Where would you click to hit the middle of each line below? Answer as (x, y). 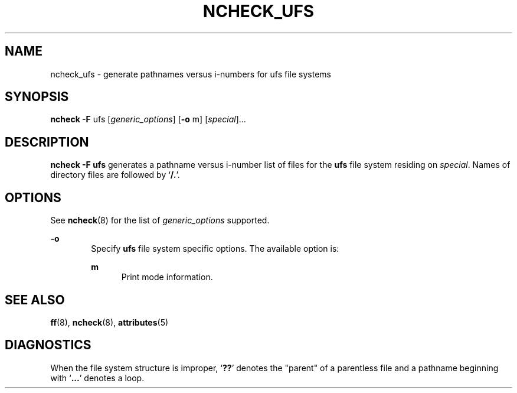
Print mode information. (167, 277)
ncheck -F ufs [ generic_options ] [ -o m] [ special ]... (148, 119)
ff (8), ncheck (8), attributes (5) (109, 322)
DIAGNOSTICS (48, 345)
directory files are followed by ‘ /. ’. (115, 175)
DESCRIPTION (47, 142)
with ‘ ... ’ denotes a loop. (97, 378)
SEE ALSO (35, 300)
